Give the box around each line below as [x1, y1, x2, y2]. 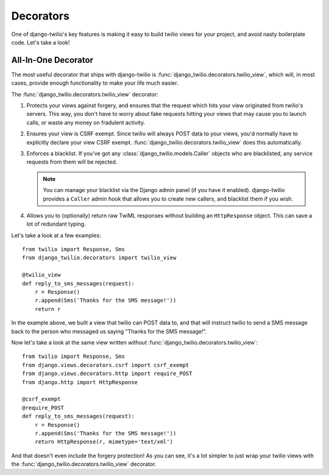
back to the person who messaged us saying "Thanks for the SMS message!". [11, 327, 207, 335]
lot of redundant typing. [26, 220, 86, 228]
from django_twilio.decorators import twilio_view [22, 254, 177, 262]
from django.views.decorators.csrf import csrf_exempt [22, 362, 189, 368]
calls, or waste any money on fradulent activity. [26, 119, 146, 126]
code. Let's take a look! [11, 38, 70, 46]
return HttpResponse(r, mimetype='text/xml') [34, 438, 174, 445]
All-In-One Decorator [11, 55, 94, 65]
